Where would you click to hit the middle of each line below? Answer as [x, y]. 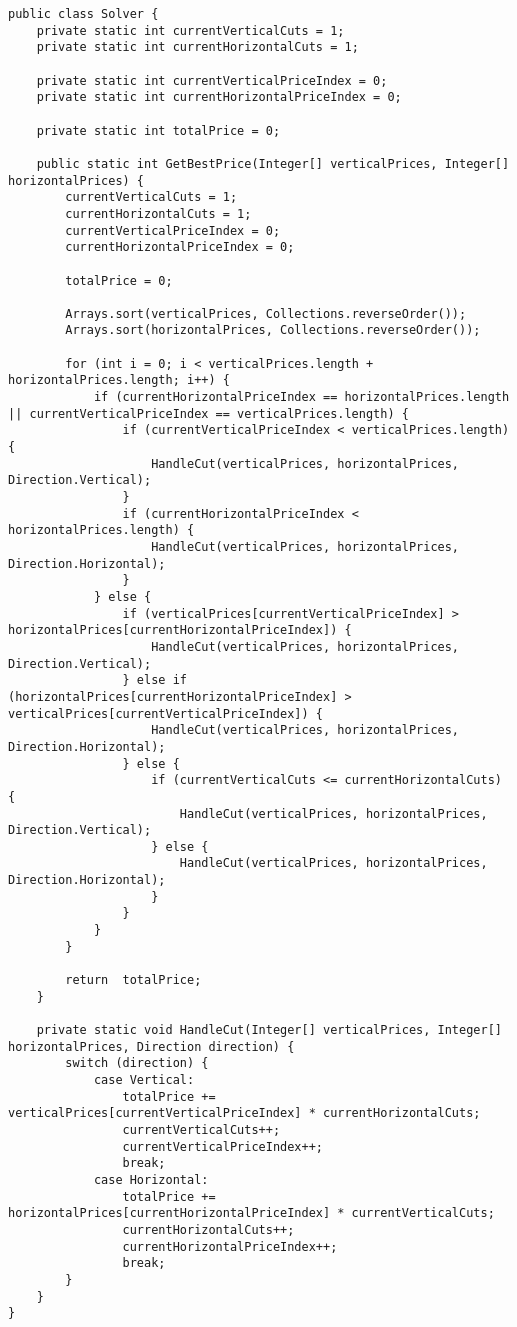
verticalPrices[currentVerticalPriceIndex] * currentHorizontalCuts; [244, 1113]
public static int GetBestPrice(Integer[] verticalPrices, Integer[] [273, 163]
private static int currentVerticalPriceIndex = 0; [212, 80]
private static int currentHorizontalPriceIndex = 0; [219, 97]
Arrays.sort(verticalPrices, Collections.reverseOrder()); [266, 313]
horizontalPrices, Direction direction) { [151, 1046]
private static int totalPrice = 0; [158, 130]
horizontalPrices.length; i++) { [119, 380]
